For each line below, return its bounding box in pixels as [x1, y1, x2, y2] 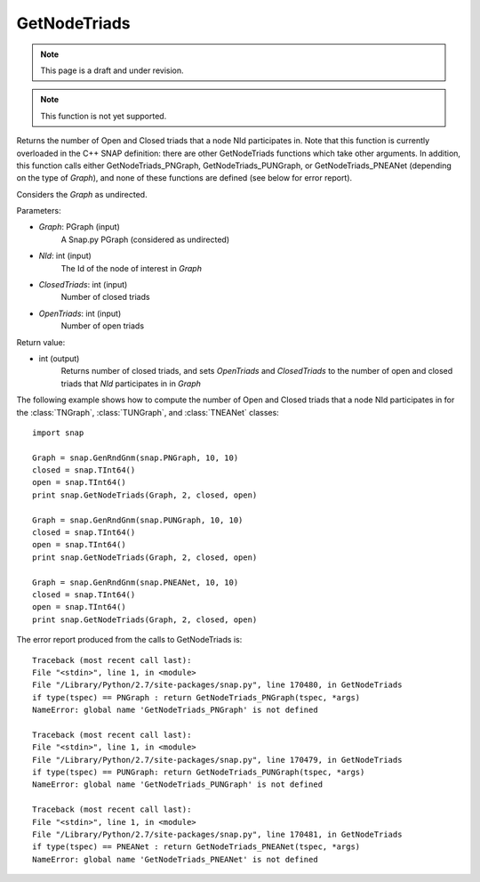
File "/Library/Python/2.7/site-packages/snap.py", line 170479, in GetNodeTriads [32, 755, 403, 765]
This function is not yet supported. [40, 110, 167, 121]
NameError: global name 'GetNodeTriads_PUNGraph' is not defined [32, 780, 324, 789]
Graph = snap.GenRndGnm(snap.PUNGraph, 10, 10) [32, 514, 244, 525]
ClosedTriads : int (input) [38, 279, 128, 290]
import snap [32, 427, 84, 438]
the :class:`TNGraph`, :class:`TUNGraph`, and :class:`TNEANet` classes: [16, 407, 279, 417]
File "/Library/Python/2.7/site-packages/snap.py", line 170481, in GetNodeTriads [32, 829, 403, 840]
